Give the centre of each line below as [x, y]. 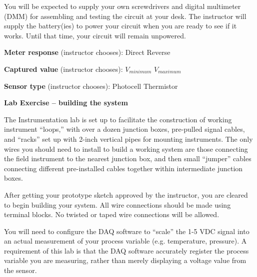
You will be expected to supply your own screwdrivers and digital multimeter [122, 6]
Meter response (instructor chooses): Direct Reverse [87, 52]
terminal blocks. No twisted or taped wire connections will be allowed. [112, 214]
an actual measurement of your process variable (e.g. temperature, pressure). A [125, 241]
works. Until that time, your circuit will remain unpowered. [95, 35]
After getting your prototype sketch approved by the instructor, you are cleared [126, 194]
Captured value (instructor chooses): [63, 69]
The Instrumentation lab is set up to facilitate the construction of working [118, 119]
